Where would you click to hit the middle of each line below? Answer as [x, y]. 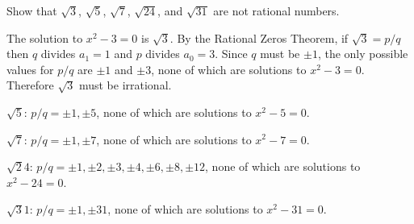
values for [30, 69]
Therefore [30, 85]
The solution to [45, 37]
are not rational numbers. [276, 10]
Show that [32, 10]
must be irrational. [125, 85]
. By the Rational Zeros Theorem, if [259, 37]
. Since [231, 54]
